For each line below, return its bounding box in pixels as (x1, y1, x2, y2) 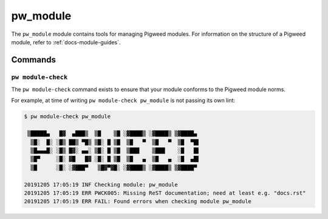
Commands (11, 55, 56, 65)
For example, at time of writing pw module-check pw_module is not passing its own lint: (11, 97, 236, 104)
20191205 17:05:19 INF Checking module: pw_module (24, 181, 179, 188)
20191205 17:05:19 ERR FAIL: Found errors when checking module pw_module (24, 198, 252, 205)
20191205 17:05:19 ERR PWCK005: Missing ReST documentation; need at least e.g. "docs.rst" (24, 189, 306, 197)
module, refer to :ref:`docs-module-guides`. (11, 38, 121, 45)
